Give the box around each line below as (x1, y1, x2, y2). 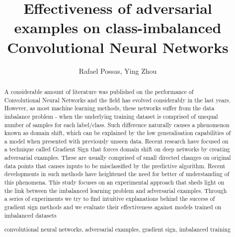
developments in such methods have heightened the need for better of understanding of (4, 170, 230, 178)
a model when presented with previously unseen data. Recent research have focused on (4, 137, 229, 145)
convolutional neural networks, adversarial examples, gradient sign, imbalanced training (4, 225, 231, 234)
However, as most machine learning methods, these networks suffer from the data (4, 104, 215, 112)
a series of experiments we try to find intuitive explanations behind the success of (4, 194, 215, 203)
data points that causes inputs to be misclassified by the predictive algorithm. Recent (4, 161, 226, 170)
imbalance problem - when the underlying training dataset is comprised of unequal (4, 112, 218, 120)
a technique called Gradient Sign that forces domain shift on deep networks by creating (4, 145, 231, 153)
